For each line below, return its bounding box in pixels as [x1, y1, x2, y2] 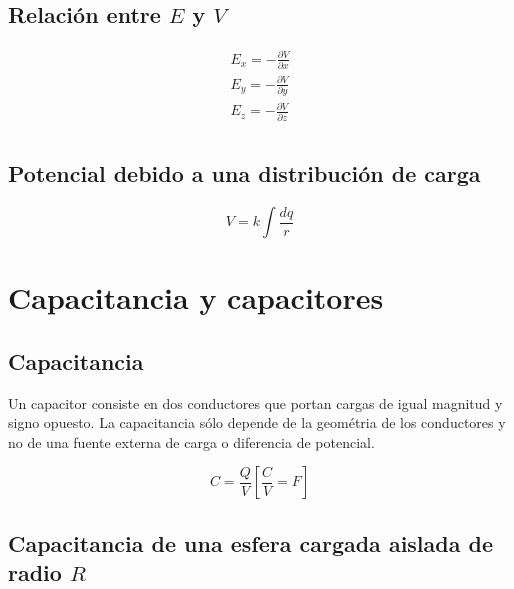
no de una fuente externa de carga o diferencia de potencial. [8, 431, 375, 452]
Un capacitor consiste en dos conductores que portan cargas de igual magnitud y [8, 392, 503, 413]
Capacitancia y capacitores [8, 277, 384, 318]
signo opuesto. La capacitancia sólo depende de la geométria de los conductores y [8, 412, 506, 433]
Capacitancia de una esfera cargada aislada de [8, 527, 493, 558]
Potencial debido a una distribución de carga [8, 158, 481, 189]
